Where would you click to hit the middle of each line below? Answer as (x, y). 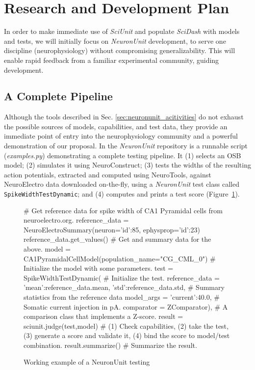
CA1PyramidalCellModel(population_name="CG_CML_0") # (120, 258)
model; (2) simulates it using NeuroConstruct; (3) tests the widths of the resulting (127, 165)
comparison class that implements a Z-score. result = (103, 316)
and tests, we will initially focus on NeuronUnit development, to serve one (115, 41)
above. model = (47, 249)
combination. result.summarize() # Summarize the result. (110, 345)
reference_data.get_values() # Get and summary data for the (117, 239)
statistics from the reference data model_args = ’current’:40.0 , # (122, 297)
